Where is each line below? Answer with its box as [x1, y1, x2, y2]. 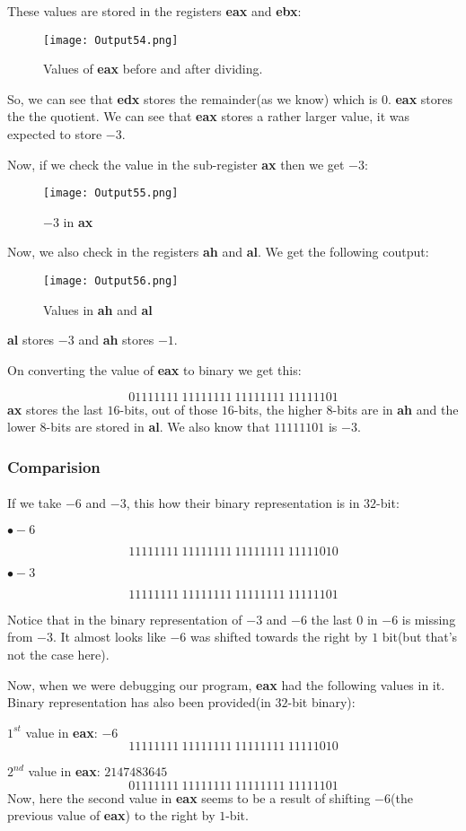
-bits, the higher [233, 399, 322, 418]
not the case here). [7, 644, 110, 663]
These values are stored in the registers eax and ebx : [7, 2, 302, 20]
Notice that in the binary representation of [7, 609, 242, 628]
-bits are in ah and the [332, 399, 459, 418]
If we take [7, 494, 62, 512]
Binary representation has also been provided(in [7, 693, 271, 712]
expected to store [7, 125, 102, 144]
